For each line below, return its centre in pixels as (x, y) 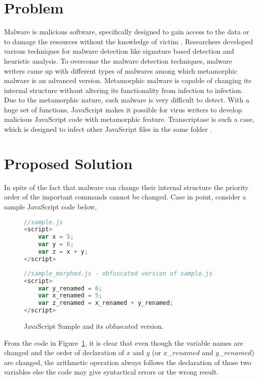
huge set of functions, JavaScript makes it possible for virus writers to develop (123, 109)
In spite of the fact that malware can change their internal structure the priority (126, 187)
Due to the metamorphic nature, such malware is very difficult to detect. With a (127, 100)
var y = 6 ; (56, 244)
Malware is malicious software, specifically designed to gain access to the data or (127, 32)
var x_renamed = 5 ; (70, 296)
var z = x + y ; (63, 252)
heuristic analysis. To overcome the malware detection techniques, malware (118, 60)
